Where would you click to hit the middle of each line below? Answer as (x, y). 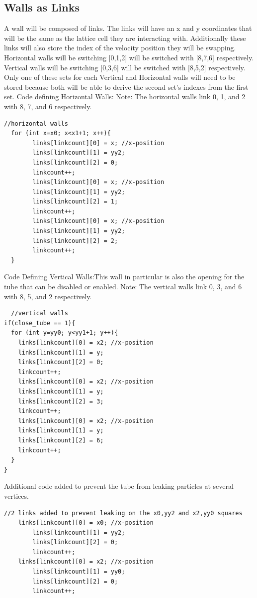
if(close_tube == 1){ (40, 323)
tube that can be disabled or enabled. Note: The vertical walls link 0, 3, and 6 (123, 287)
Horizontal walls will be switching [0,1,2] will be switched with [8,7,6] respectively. (129, 57)
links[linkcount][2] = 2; (75, 241)
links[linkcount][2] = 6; (61, 440)
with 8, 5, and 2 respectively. (48, 296)
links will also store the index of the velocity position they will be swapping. (120, 48)
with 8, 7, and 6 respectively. (48, 106)
